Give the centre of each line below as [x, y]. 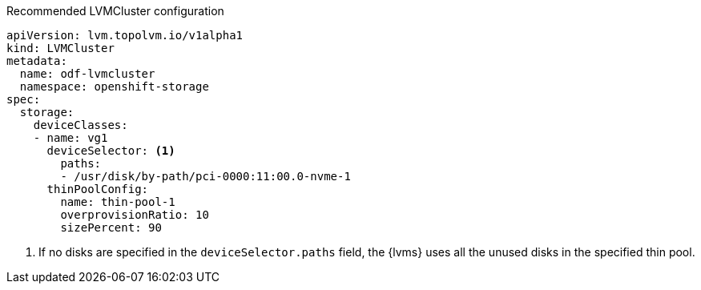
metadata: [37, 61]
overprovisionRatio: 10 [135, 215]
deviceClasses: [81, 125]
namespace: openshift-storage [114, 87]
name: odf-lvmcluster [87, 74]
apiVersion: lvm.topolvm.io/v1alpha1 [125, 35]
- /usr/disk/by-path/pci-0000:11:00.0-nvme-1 [205, 176]
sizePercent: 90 [111, 228]
